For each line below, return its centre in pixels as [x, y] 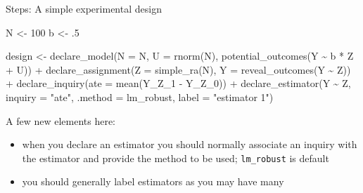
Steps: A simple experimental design [84, 8]
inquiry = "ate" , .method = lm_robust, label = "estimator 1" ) [140, 96]
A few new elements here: [61, 120]
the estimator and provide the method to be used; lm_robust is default [176, 158]
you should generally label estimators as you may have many [153, 181]
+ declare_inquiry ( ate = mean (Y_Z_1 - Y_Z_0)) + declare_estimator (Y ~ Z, [178, 83]
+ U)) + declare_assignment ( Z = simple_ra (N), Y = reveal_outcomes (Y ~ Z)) [178, 69]
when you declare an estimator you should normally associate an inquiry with [190, 144]
